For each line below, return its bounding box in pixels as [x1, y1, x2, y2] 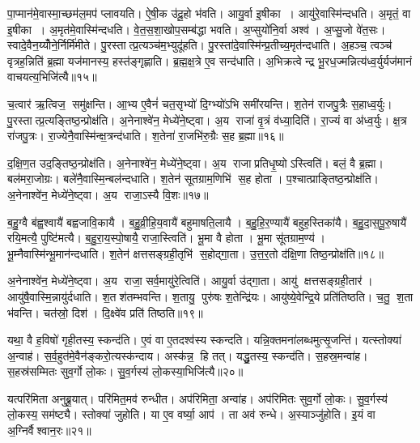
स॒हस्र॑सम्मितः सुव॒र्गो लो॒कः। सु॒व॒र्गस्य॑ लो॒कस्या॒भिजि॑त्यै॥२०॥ [7, 363, 244, 380]
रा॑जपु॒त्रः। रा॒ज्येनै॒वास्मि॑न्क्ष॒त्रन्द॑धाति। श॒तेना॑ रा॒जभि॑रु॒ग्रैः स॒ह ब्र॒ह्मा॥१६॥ [7, 127, 284, 144]
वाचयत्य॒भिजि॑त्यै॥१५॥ [7, 68, 97, 85]
